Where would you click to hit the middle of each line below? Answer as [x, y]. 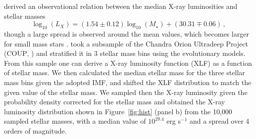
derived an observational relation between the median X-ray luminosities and [121, 6]
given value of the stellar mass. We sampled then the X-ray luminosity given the [126, 92]
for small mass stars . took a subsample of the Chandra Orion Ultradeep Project [126, 43]
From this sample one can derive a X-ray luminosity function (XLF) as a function [128, 63]
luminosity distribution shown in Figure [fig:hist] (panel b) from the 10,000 [118, 111]
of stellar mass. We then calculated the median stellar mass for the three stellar [125, 72]
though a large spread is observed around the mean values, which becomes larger [127, 33]
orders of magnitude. [35, 130]
